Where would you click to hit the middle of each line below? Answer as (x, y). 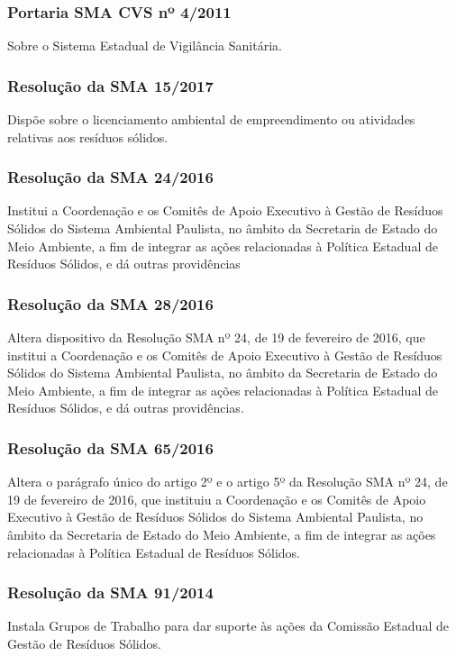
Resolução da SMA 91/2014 (110, 592)
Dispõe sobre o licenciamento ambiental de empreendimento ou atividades (211, 119)
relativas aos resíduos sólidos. (88, 137)
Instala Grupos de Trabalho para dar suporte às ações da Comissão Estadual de (228, 626)
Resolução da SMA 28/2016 (110, 303)
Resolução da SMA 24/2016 (110, 177)
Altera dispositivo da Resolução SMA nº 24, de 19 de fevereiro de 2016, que (216, 337)
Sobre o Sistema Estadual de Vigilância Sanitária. (145, 46)
